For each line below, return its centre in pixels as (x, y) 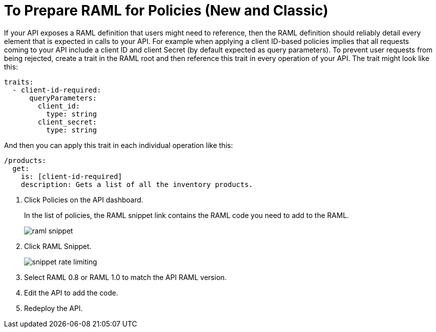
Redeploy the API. (53, 308)
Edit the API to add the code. (71, 292)
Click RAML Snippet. (58, 246)
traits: (19, 82)
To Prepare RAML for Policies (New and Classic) (166, 10)
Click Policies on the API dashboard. (84, 199)
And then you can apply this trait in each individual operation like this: (119, 145)
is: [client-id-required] (72, 176)
